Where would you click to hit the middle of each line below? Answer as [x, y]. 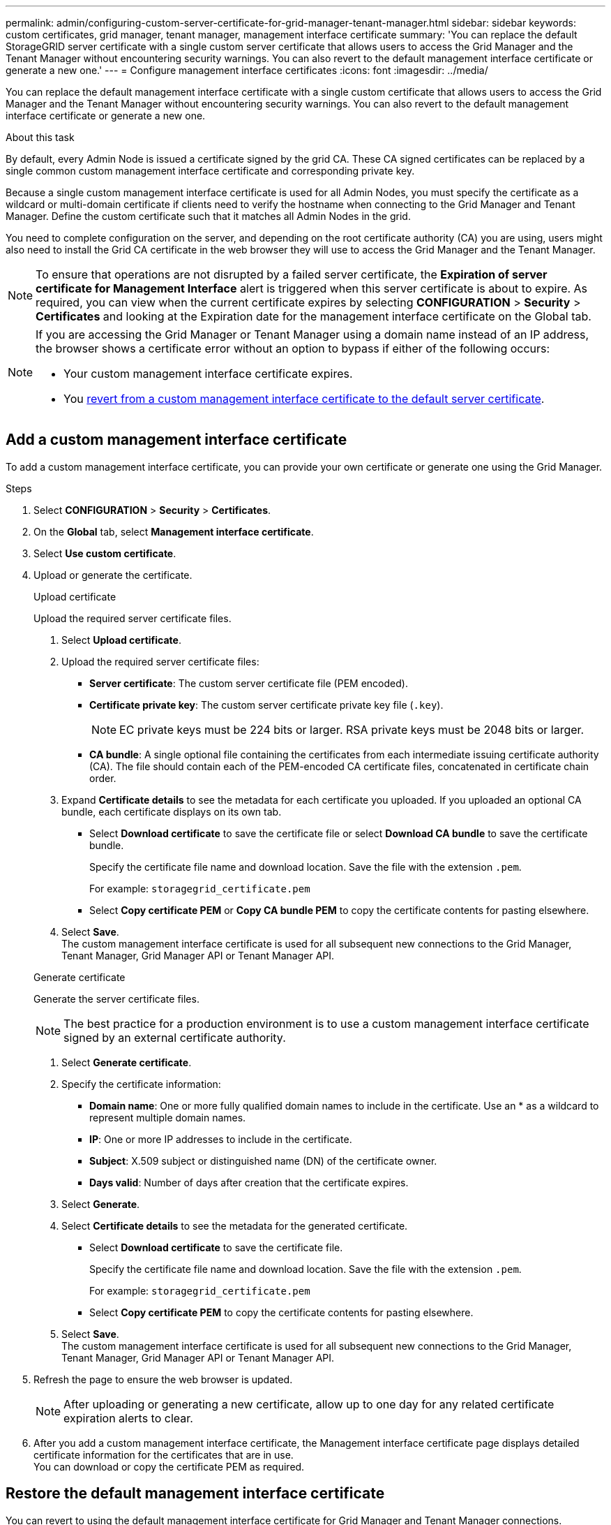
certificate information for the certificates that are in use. [164, 1454]
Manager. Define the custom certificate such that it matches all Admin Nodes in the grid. [208, 216]
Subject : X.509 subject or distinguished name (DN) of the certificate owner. [263, 1161]
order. [103, 778]
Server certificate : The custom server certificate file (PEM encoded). [249, 683]
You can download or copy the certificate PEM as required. [169, 1466]
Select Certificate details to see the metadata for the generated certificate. [235, 1225]
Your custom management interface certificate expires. [208, 374]
